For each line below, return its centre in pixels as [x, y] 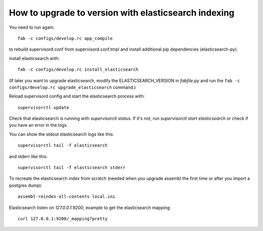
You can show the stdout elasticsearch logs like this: [62, 134]
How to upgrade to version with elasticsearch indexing [122, 13]
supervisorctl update [43, 107]
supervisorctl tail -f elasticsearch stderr [72, 168]
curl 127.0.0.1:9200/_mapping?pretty [63, 219]
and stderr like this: [28, 156]
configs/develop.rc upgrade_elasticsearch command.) [72, 87]
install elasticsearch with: [34, 58]
